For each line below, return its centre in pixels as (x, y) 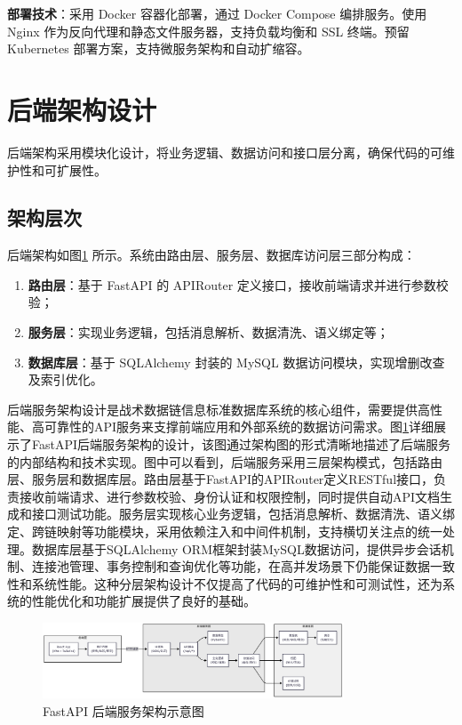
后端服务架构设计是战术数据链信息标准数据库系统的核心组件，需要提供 (212, 409)
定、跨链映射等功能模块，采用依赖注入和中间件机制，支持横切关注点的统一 (225, 532)
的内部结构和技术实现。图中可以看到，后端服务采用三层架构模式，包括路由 (225, 461)
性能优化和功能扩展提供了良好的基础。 (143, 601)
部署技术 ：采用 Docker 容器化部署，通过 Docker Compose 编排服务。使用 (217, 13)
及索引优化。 (65, 379)
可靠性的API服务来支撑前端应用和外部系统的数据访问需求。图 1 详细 (239, 427)
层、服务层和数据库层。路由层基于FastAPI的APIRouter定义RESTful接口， (221, 479)
